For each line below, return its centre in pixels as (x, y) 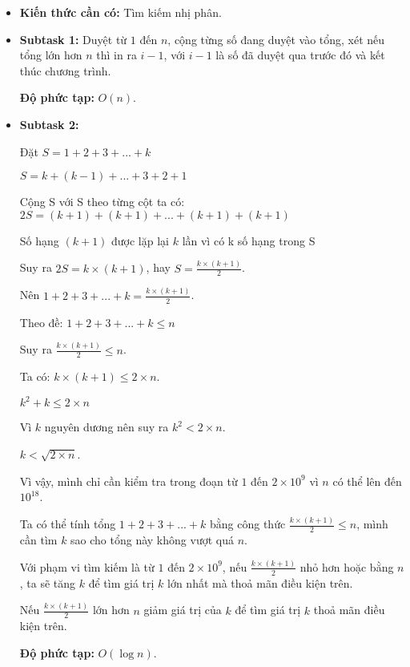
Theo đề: (41, 322)
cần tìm (38, 539)
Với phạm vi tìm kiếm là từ (87, 566)
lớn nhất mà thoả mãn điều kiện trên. (260, 582)
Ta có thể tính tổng (68, 524)
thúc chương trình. (65, 70)
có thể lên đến (367, 481)
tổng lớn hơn (51, 55)
